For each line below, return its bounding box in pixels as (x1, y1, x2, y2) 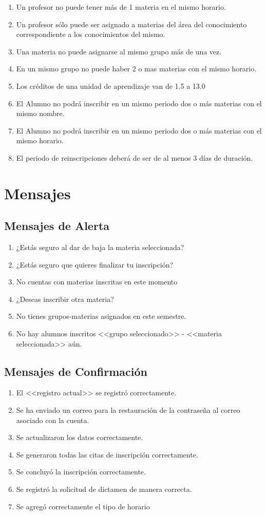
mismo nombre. (16, 108, 65, 119)
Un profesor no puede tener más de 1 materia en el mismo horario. (16, 2, 226, 12)
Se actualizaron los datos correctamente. (16, 432, 143, 443)
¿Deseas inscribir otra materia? (16, 293, 114, 304)
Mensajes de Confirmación (4, 363, 148, 379)
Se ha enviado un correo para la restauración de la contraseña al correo (16, 405, 240, 415)
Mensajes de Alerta (4, 218, 110, 234)
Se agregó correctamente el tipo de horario (16, 501, 150, 511)
